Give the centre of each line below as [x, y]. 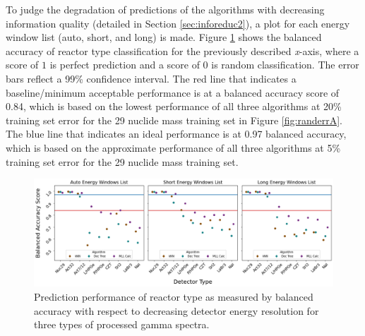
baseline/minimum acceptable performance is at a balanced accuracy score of [173, 92]
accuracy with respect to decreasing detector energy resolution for [176, 310]
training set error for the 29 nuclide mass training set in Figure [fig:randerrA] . [174, 120]
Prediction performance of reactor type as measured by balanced [174, 296]
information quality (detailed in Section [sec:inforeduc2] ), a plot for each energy [178, 23]
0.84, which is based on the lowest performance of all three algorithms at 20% [174, 106]
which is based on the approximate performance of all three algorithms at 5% [173, 147]
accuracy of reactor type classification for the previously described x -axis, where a [182, 50]
